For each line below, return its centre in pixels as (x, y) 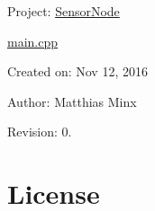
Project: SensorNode (64, 11)
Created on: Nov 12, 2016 (77, 71)
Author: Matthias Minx (72, 101)
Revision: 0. (40, 132)
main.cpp (33, 41)
